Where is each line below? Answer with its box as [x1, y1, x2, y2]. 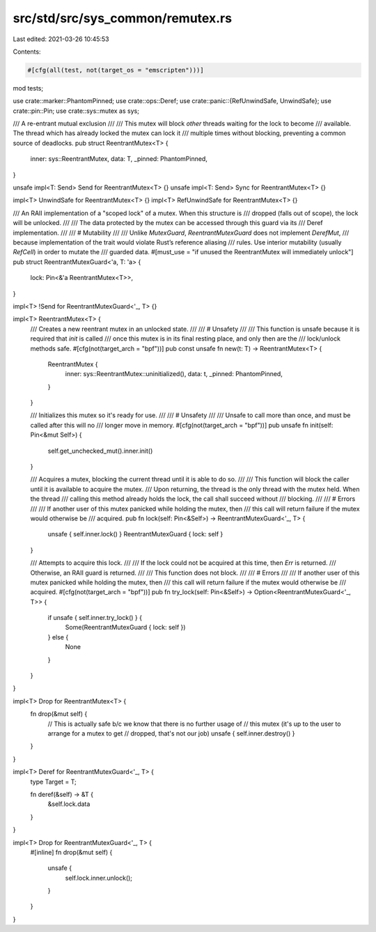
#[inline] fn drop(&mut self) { [30, 848, 113, 856]
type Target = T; [30, 777, 77, 786]
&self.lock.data [47, 800, 91, 808]
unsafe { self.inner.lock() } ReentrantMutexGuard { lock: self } [47, 530, 224, 538]
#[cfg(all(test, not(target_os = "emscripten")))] [27, 66, 205, 74]
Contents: [13, 47, 41, 56]
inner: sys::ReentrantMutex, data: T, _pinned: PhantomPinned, [30, 155, 208, 163]
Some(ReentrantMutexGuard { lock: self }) [65, 623, 186, 632]
